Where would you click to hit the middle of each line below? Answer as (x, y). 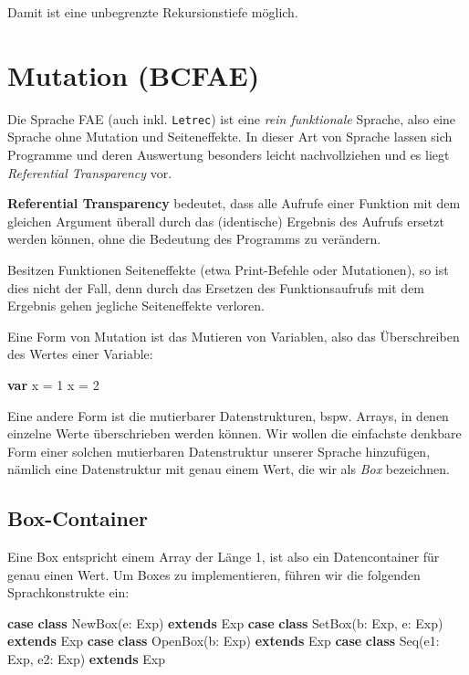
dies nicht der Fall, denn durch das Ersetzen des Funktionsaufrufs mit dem (216, 287)
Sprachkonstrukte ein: (68, 592)
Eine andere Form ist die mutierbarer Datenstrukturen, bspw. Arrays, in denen (228, 415)
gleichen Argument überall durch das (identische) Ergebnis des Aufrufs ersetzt (226, 221)
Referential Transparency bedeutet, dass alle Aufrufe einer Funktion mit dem (234, 203)
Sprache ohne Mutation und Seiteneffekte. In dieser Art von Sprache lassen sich (230, 137)
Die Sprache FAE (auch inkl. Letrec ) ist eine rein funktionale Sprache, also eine (232, 118)
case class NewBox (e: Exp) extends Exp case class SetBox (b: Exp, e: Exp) (225, 622)
